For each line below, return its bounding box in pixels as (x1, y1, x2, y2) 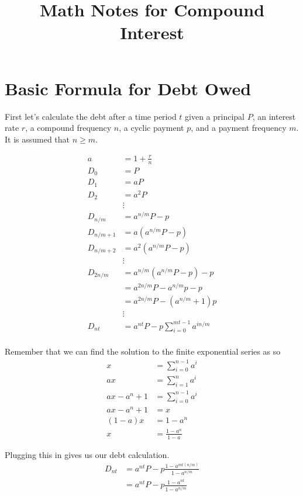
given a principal (185, 110, 245, 122)
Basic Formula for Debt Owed (5, 76, 252, 100)
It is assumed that (5, 133, 70, 145)
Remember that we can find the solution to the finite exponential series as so (5, 345, 281, 358)
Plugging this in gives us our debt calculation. (5, 448, 170, 460)
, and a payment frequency (191, 122, 287, 134)
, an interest (252, 110, 296, 122)
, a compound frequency (25, 122, 112, 134)
